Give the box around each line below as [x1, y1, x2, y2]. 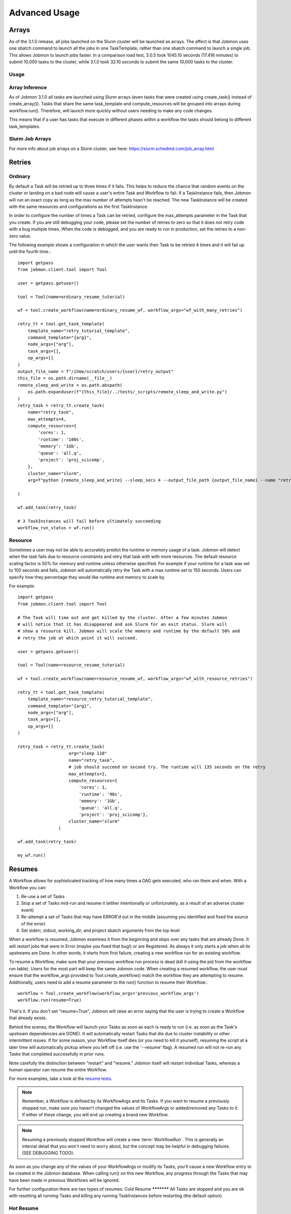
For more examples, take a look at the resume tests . [9, 1076, 113, 1081]
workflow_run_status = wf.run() [17, 525, 95, 530]
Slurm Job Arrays [9, 135, 51, 142]
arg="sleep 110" [68, 751, 108, 756]
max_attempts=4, [27, 416, 66, 422]
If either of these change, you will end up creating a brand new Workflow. [22, 1112, 169, 1117]
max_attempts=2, [68, 771, 108, 776]
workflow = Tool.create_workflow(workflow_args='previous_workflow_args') [17, 991, 199, 996]
